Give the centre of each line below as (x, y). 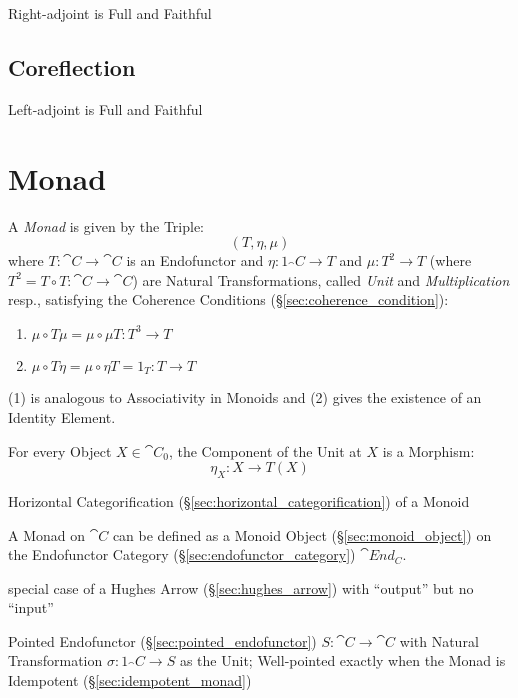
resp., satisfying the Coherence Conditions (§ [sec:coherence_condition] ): (228, 299)
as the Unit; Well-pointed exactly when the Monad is (342, 660)
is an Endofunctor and (195, 260)
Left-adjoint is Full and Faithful (105, 108)
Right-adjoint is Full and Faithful (110, 13)
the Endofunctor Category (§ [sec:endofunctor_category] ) (182, 554)
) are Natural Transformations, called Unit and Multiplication (321, 279)
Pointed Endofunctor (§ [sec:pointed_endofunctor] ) (162, 640)
